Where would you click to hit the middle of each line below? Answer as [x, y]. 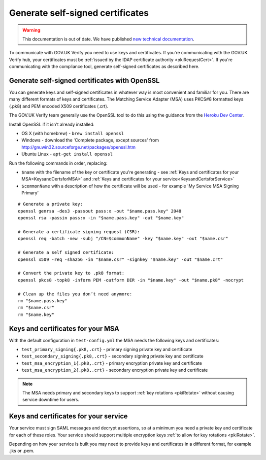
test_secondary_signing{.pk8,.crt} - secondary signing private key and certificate [113, 356]
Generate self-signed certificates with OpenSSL [84, 81]
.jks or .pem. [22, 451]
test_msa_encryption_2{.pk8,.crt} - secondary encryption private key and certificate [115, 370]
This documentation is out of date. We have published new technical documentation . [108, 39]
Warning [31, 30]
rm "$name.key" [36, 315]
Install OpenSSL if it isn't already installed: [52, 124]
